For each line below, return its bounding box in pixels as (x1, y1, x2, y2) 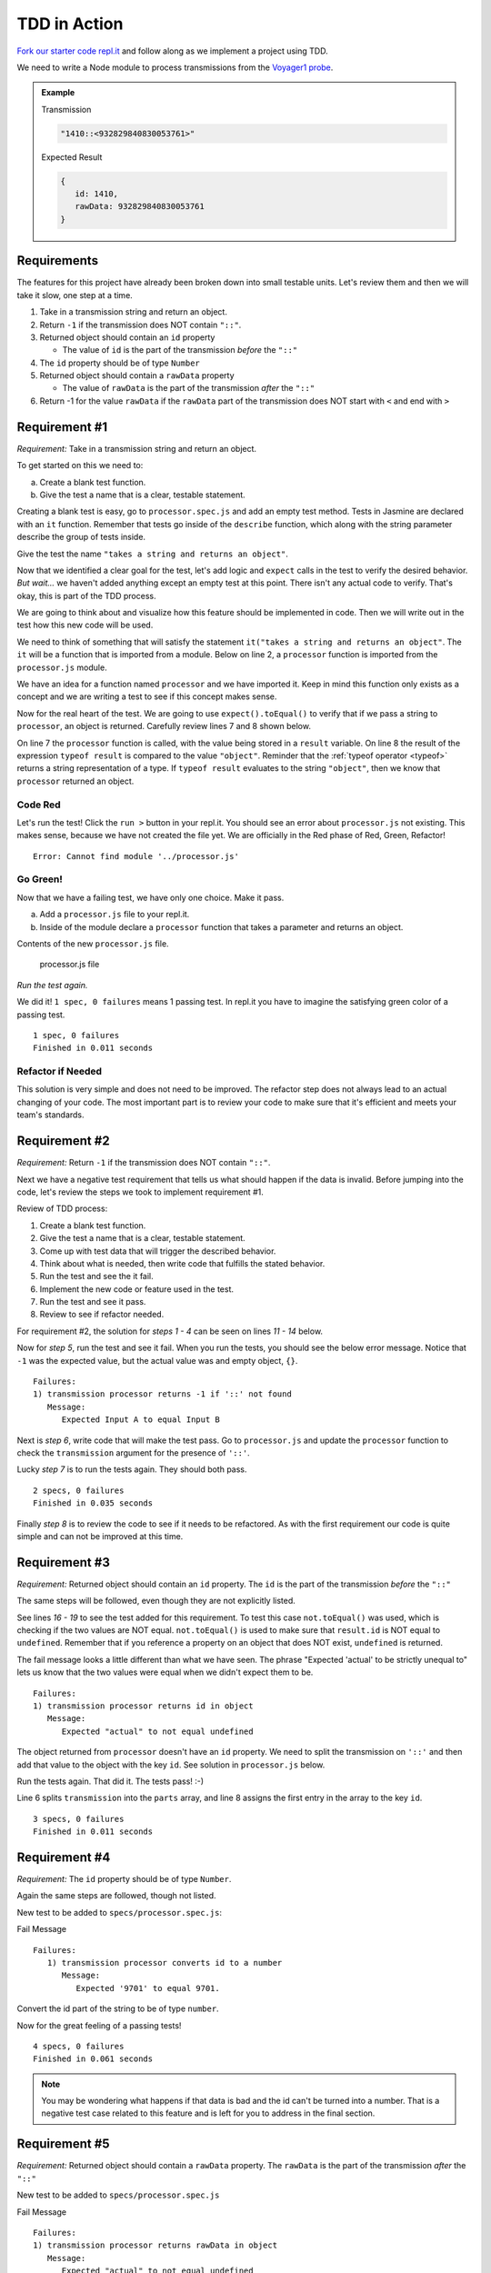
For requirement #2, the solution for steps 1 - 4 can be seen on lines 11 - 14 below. (16, 1326, 323, 1337)
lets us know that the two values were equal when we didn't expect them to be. (16, 1667, 314, 1677)
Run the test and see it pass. (39, 1297, 146, 1307)
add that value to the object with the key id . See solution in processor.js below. (16, 1759, 326, 1770)
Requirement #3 (16, 1555, 111, 1570)
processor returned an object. (16, 776, 135, 786)
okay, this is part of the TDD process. (16, 590, 156, 601)
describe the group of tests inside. (16, 532, 145, 543)
